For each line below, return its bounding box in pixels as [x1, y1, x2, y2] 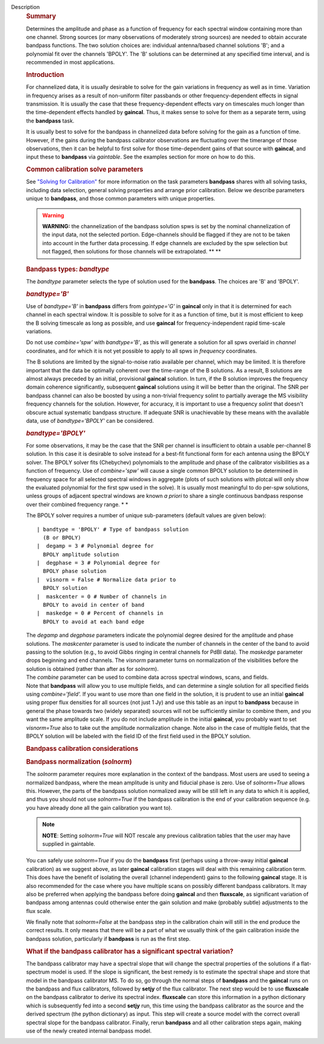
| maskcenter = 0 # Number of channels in [37, 593, 167, 600]
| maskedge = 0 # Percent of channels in [37, 610, 164, 617]
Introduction [26, 71, 64, 79]
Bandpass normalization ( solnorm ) [26, 757, 132, 766]
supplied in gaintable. [42, 840, 95, 847]
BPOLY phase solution [43, 568, 107, 575]
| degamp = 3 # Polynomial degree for [37, 542, 154, 550]
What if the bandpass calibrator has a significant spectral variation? [26, 947, 234, 955]
